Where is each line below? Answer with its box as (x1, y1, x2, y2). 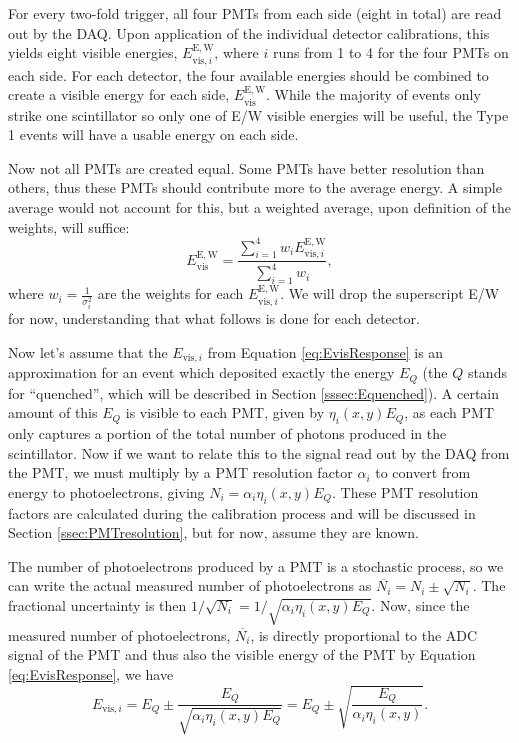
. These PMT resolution (332, 481, 479, 502)
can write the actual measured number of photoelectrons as (8, 575, 372, 596)
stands (467, 362, 507, 383)
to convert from (375, 462, 471, 483)
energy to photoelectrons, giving (8, 481, 205, 502)
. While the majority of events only (266, 84, 481, 105)
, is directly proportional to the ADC (250, 624, 478, 645)
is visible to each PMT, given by (125, 402, 325, 423)
